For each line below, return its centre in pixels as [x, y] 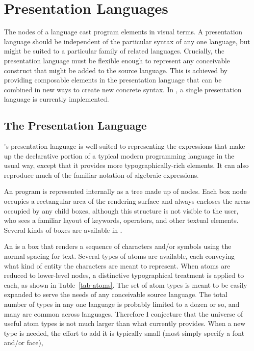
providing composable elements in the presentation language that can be [113, 80]
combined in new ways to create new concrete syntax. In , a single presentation [123, 89]
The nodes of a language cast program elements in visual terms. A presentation [123, 32]
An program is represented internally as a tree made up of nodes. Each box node [126, 191]
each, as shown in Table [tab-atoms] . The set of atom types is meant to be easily [126, 284]
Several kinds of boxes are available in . [63, 229]
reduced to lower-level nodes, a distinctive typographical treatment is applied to [124, 275]
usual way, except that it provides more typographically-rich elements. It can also [126, 165]
